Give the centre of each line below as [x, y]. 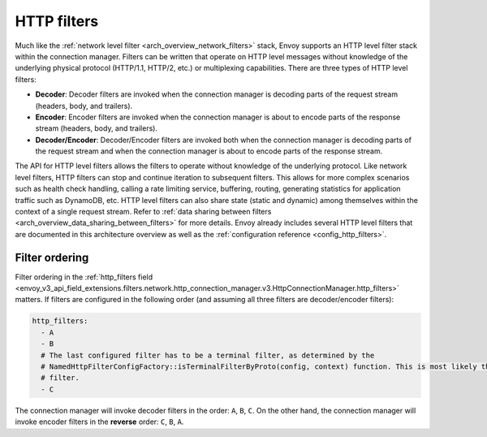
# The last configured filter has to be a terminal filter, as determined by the [208, 355]
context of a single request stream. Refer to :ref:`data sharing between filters [143, 212]
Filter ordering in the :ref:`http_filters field [84, 277]
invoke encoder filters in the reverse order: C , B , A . [99, 422]
